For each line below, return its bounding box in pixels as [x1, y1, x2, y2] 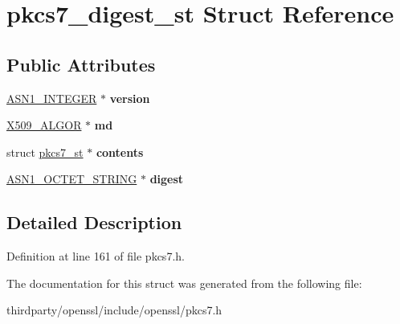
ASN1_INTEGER [6, 89, 97, 106]
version [109, 89, 150, 106]
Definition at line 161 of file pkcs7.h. [6, 248, 185, 265]
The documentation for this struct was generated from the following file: [6, 274, 362, 291]
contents [96, 143, 144, 160]
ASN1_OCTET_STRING [6, 170, 137, 187]
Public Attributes [6, 51, 156, 76]
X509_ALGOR [6, 117, 82, 133]
